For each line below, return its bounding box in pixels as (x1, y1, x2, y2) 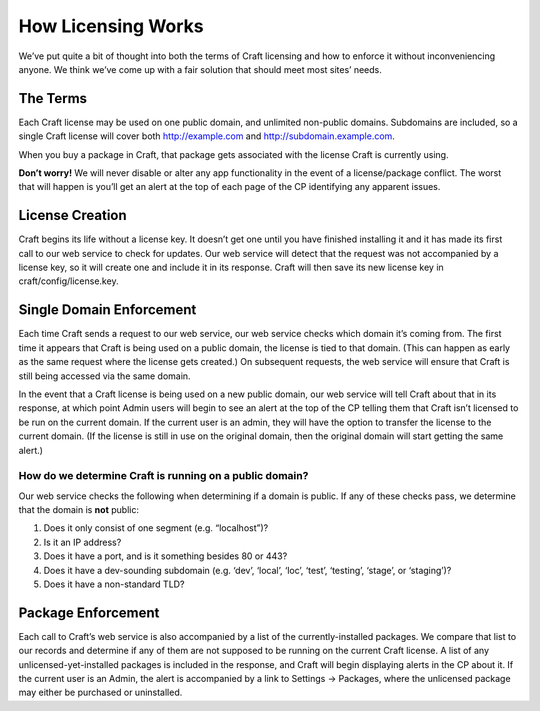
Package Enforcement (18, 604, 160, 621)
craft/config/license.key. (18, 275, 119, 287)
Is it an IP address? (43, 536, 122, 548)
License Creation (18, 207, 127, 224)
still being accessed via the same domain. (18, 370, 191, 382)
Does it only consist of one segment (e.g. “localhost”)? (43, 522, 269, 534)
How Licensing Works (18, 15, 204, 37)
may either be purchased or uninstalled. (18, 686, 183, 699)
